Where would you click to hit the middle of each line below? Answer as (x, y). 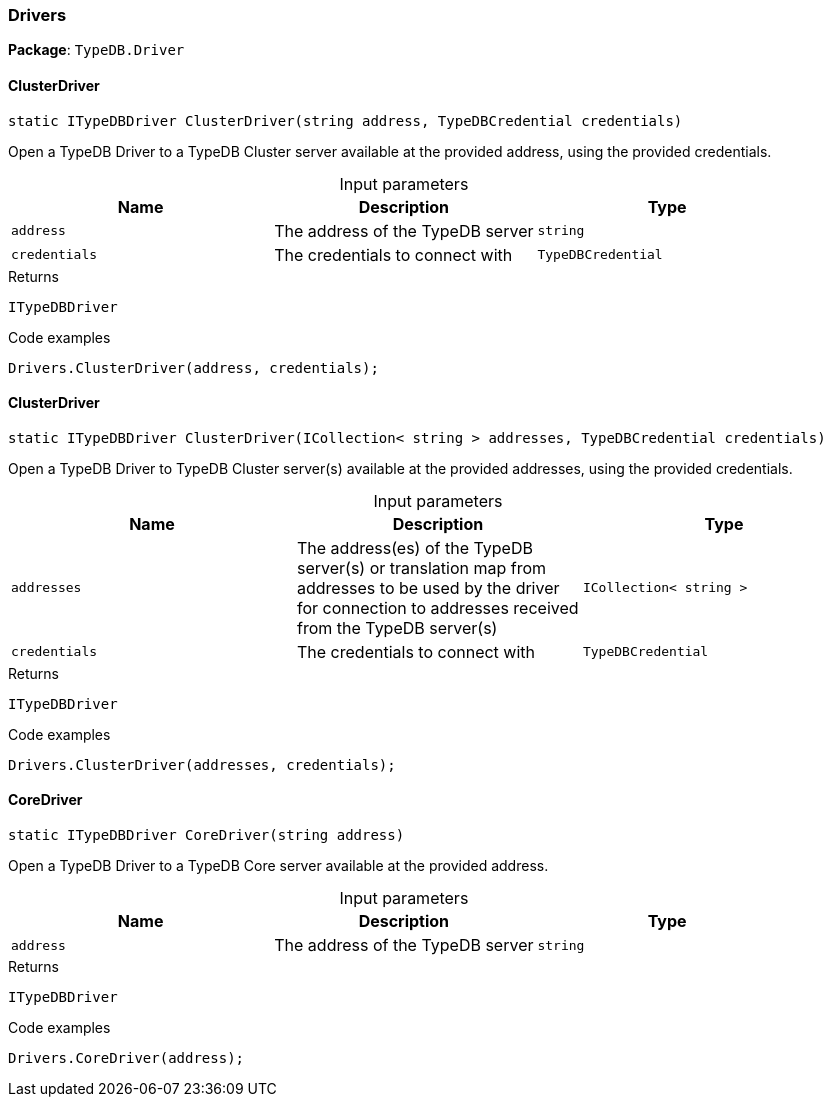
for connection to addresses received (437, 607)
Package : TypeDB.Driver (96, 50)
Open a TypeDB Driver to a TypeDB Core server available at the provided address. (278, 866)
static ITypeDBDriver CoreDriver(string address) (206, 835)
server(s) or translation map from (421, 567)
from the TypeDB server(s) (397, 627)
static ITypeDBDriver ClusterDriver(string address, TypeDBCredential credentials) (345, 120)
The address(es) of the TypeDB (414, 547)
